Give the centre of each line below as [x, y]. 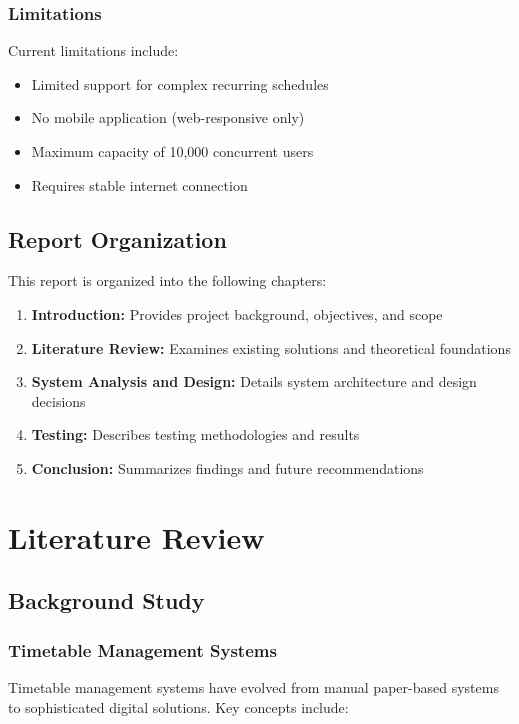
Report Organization [117, 238]
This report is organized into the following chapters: [167, 280]
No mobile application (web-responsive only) [168, 117]
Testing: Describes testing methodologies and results [195, 434]
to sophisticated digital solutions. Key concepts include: [178, 706]
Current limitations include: [93, 50]
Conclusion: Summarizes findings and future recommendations [227, 467]
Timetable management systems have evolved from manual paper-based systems [253, 686]
